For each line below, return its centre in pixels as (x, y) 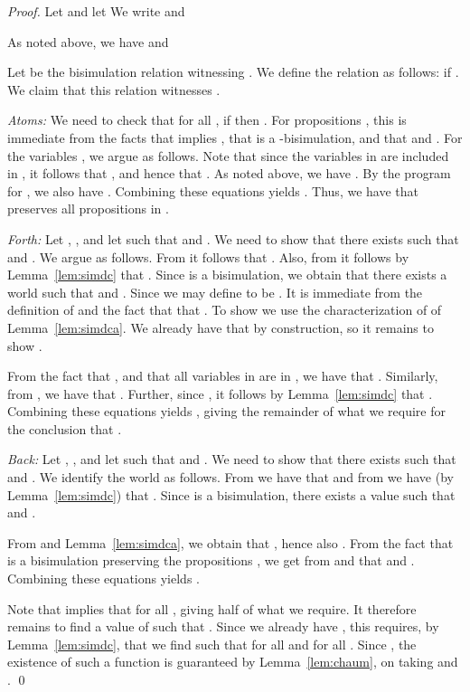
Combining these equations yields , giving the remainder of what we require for (226, 411)
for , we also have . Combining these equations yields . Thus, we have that (213, 190)
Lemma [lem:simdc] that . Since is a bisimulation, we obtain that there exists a (227, 275)
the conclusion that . (65, 428)
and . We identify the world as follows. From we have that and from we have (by (230, 477)
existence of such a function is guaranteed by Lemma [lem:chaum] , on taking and (233, 662)
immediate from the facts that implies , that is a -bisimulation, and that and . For (235, 137)
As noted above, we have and (88, 41)
